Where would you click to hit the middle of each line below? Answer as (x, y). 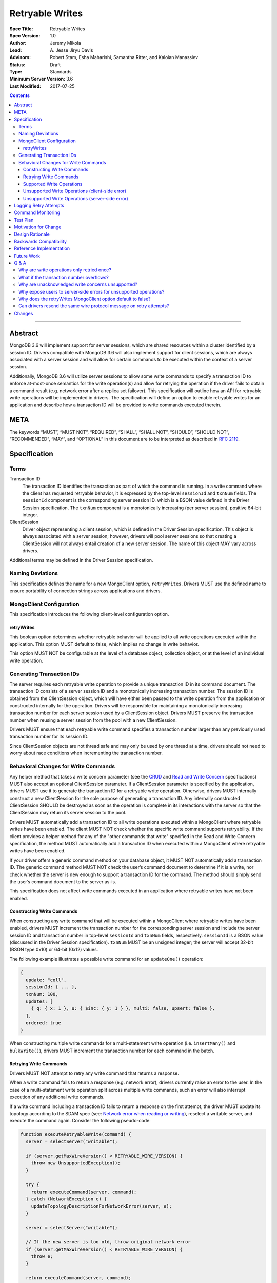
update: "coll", (46, 980)
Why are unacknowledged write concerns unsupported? (78, 284)
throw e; (42, 1257)
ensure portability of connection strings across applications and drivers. (85, 591)
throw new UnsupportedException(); (76, 1163)
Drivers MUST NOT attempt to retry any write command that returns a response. (94, 1073)
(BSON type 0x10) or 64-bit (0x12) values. (54, 949)
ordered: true (44, 1023)
